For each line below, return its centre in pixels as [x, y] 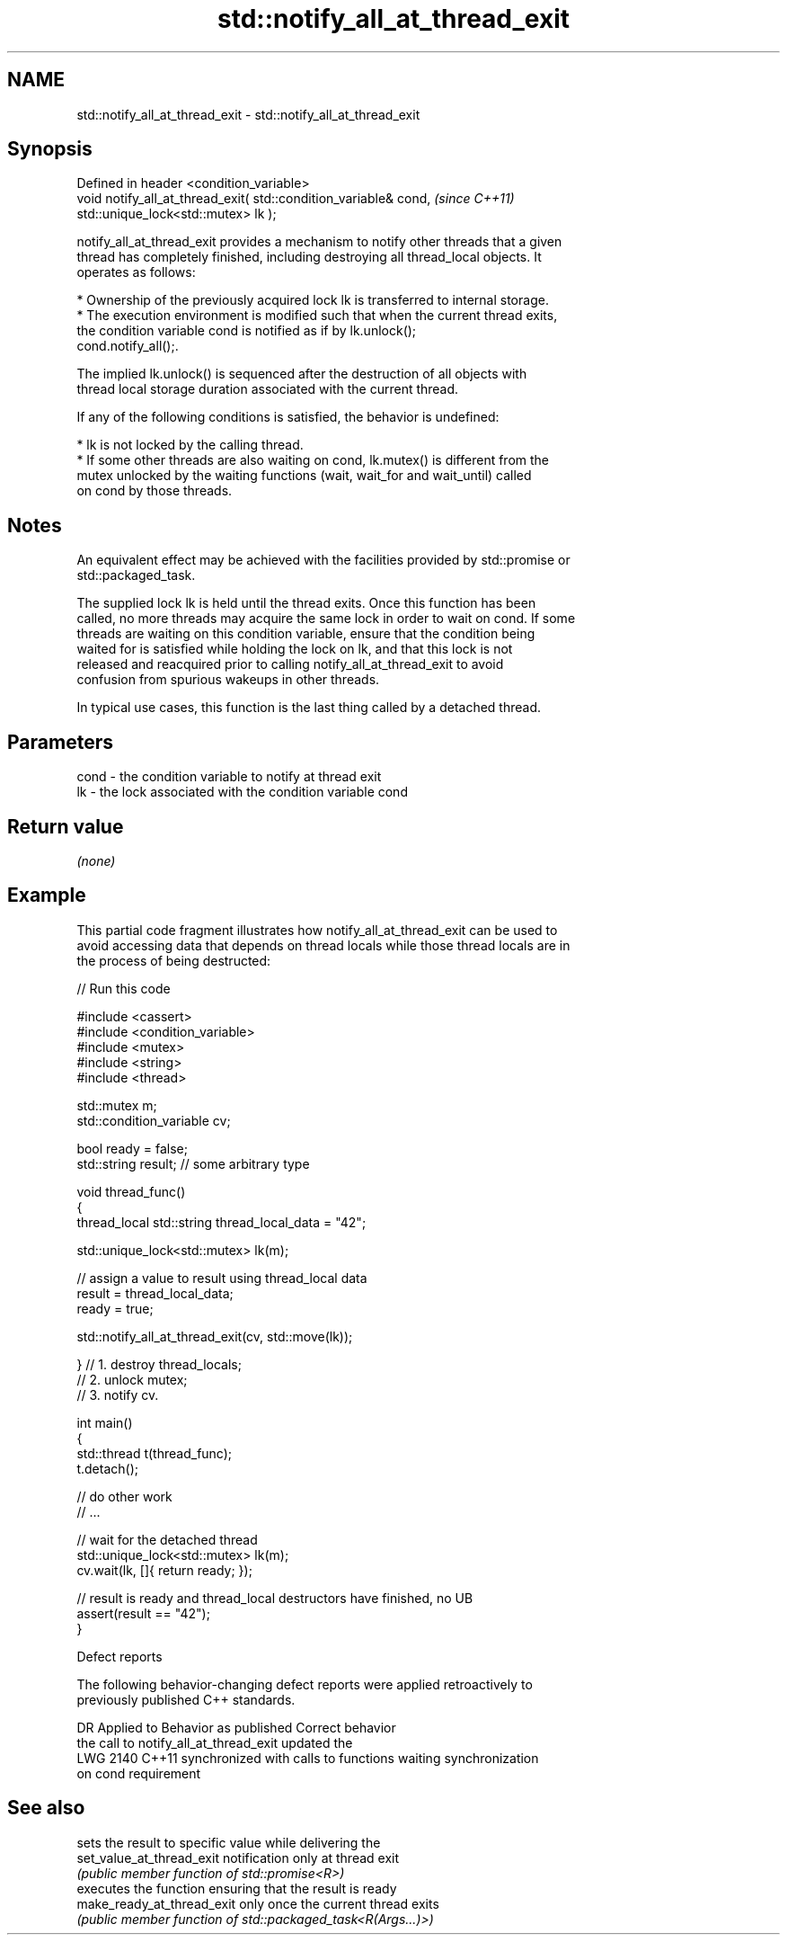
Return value [66, 826]
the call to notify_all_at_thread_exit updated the [215, 1742]
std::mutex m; [117, 1105]
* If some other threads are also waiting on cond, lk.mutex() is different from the [313, 460]
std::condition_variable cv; [154, 1120]
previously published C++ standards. [186, 1699]
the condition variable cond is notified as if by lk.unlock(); [247, 331]
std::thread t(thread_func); [155, 1453]
